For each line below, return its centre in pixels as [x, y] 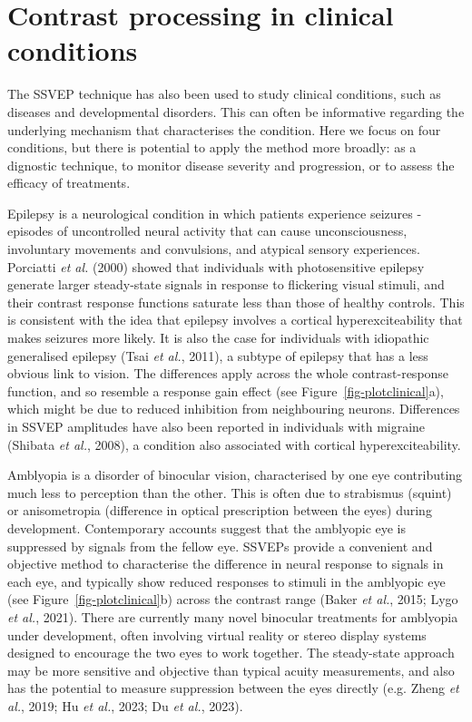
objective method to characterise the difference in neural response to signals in [226, 564]
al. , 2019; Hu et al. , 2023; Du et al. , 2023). [125, 705]
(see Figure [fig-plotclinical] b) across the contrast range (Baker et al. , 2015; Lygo [233, 599]
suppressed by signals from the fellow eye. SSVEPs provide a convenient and [220, 546]
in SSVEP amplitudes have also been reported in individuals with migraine [216, 426]
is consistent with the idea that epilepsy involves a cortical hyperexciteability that [235, 320]
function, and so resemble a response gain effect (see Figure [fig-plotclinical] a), [226, 390]
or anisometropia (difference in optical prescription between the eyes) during [220, 510]
